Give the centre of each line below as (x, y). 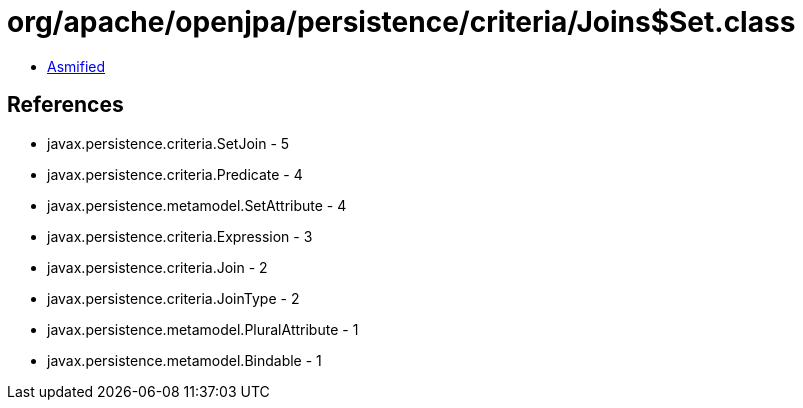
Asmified (76, 66)
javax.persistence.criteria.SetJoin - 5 (168, 143)
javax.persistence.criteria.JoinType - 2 (173, 298)
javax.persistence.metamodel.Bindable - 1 (184, 360)
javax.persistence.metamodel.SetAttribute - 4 (197, 205)
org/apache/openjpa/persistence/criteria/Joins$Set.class (401, 22)
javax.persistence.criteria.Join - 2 (157, 267)
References (65, 105)
